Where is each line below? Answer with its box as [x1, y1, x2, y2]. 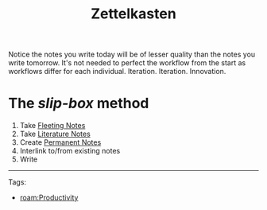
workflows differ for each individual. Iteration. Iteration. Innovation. [8, 67, 226, 76]
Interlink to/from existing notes [19, 146, 121, 156]
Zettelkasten [91, 5, 176, 23]
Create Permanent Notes [19, 138, 102, 147]
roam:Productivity [19, 192, 79, 203]
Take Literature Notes [19, 129, 91, 139]
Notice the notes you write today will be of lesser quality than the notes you [8, 49, 256, 60]
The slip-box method [8, 95, 149, 112]
